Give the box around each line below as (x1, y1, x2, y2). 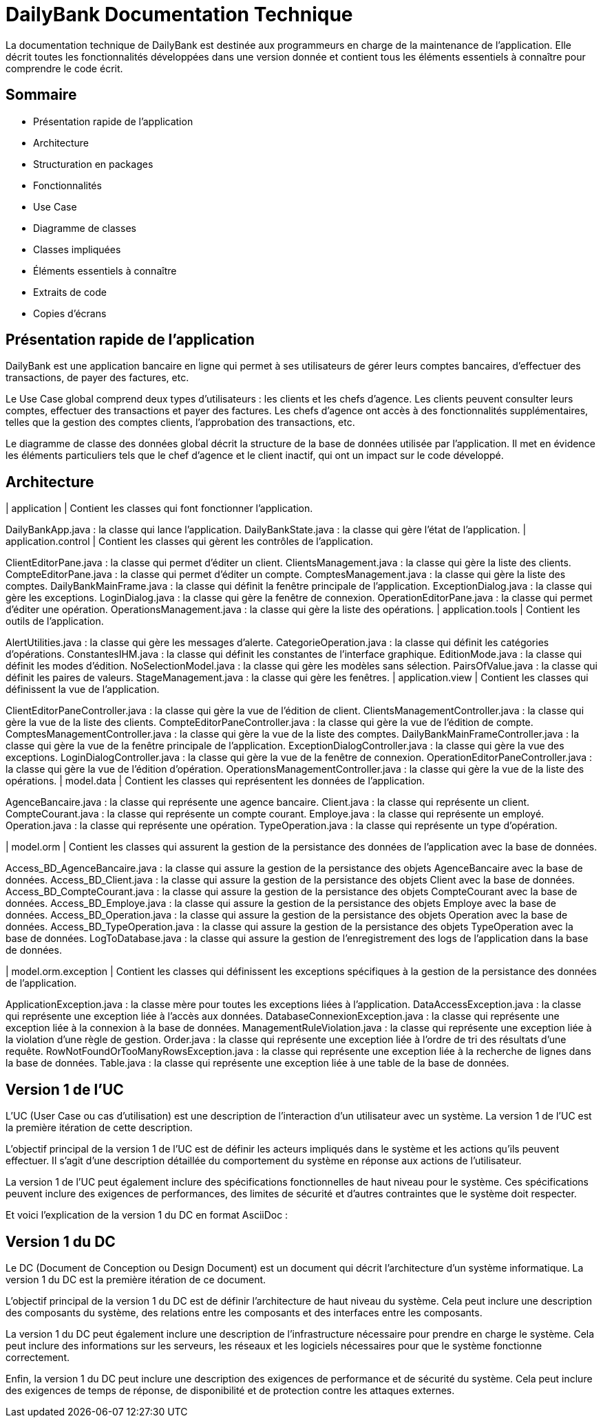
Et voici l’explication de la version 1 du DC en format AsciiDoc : (6, 1209, 288, 1221)
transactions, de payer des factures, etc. (6, 372, 189, 384)
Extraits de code (33, 286, 107, 298)
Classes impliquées (33, 243, 121, 255)
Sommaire (6, 86, 77, 104)
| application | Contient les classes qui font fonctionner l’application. (6, 502, 313, 515)
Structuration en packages (33, 158, 154, 170)
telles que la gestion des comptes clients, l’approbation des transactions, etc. (6, 416, 355, 429)
